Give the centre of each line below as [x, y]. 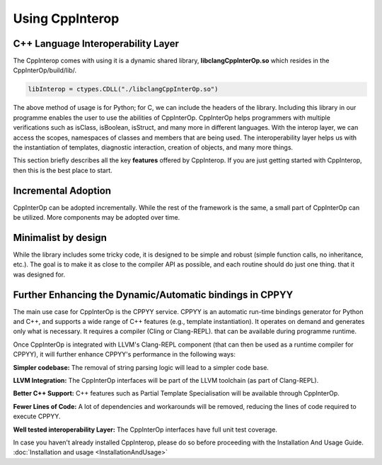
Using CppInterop [66, 18]
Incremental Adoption [62, 190]
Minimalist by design [60, 237]
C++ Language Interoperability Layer [96, 44]
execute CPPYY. [37, 416]
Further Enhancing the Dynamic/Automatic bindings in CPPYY [153, 295]
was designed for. [39, 274]
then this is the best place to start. [63, 170]
